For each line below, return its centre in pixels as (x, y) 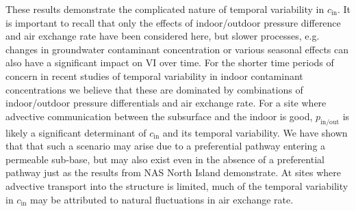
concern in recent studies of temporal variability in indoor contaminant (154, 75)
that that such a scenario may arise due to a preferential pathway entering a (166, 146)
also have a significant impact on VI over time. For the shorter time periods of (170, 62)
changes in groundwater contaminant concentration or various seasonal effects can (177, 49)
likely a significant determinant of (76, 132)
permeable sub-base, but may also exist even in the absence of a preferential (165, 159)
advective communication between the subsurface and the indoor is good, (159, 116)
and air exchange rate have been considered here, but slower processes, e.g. (163, 36)
